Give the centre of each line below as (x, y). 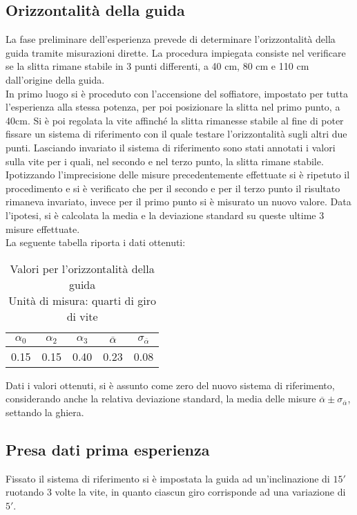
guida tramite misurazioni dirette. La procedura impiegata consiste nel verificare (176, 52)
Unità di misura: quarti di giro (82, 300)
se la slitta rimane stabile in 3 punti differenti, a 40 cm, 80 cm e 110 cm (157, 66)
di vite (82, 316)
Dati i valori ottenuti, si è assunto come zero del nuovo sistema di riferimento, (170, 385)
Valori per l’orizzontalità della (82, 268)
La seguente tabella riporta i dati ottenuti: (96, 242)
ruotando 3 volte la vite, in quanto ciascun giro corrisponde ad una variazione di (176, 492)
